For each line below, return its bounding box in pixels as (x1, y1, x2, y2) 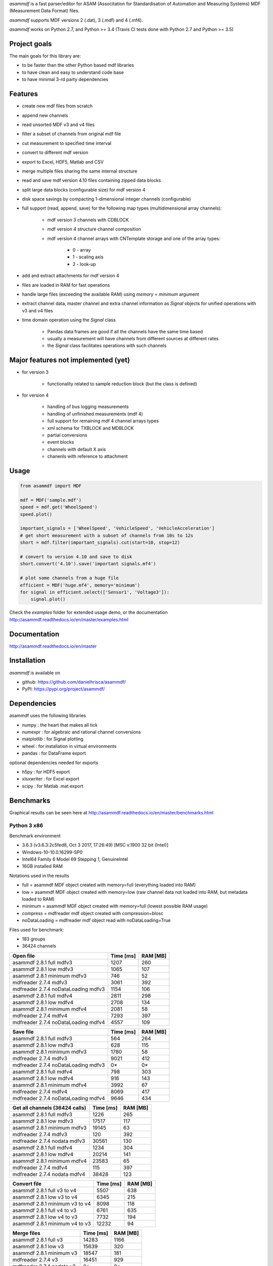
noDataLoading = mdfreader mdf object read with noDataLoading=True (22, 917, 171, 924)
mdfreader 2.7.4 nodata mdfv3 (12, 1137, 85, 1144)
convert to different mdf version (22, 149, 88, 155)
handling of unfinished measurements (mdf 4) (47, 411, 144, 417)
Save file (12, 1028, 34, 1035)
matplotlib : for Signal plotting (22, 736, 83, 742)
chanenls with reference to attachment (47, 453, 128, 459)
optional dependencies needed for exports (9, 760, 99, 766)
